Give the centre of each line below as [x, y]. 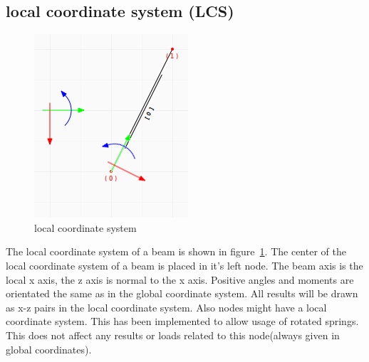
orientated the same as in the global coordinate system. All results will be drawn [182, 293]
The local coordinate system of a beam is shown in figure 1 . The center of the [176, 251]
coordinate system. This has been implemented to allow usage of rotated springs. [182, 321]
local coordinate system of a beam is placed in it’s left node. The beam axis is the [184, 265]
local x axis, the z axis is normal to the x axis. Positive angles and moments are [180, 279]
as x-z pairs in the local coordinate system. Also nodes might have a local [166, 307]
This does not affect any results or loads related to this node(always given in [173, 335]
